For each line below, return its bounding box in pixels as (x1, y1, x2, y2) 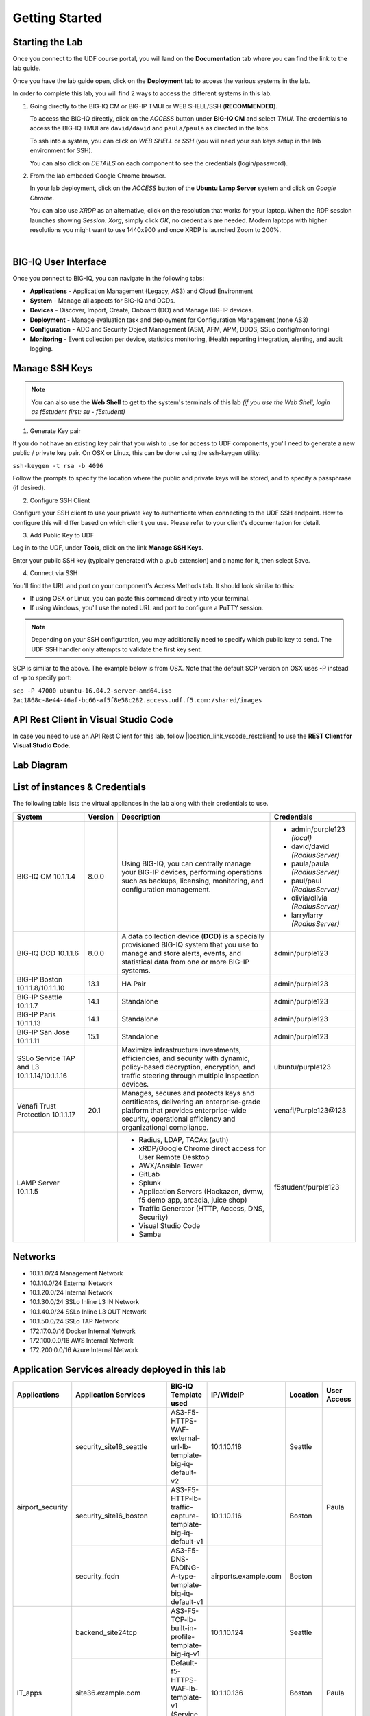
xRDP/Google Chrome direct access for (138, 1144, 267, 1153)
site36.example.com (75, 1689, 141, 1698)
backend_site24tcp (75, 1627, 137, 1637)
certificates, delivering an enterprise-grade (121, 1097, 260, 1106)
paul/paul (291, 876, 322, 885)
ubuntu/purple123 (274, 1062, 332, 1071)
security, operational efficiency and (121, 1114, 236, 1124)
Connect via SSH (29, 569, 78, 577)
